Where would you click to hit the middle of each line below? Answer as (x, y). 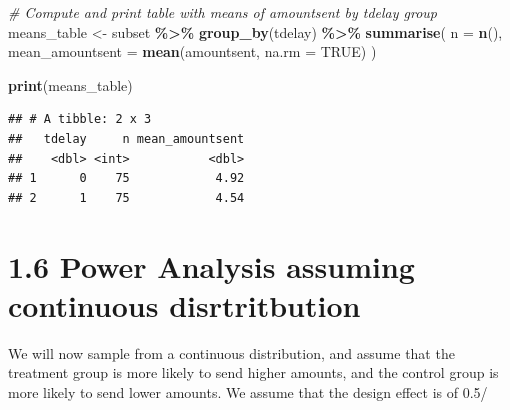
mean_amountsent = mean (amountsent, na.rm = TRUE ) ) (192, 51)
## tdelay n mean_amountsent (126, 138)
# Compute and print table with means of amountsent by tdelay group (223, 12)
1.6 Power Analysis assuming (211, 265)
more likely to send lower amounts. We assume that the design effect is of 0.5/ (248, 391)
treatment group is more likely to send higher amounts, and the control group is (253, 372)
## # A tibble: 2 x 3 (80, 119)
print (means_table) (70, 84)
